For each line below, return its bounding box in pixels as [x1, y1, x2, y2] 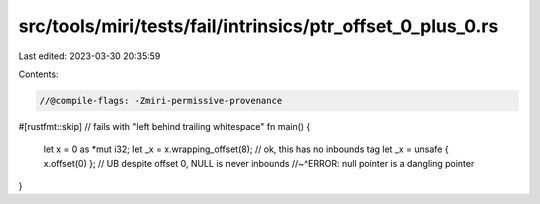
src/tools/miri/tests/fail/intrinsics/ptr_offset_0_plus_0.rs [18, 15, 499, 37]
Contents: [18, 68, 59, 80]
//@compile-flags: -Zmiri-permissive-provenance [39, 95, 283, 106]
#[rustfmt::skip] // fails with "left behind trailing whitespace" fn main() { [18, 120, 311, 132]
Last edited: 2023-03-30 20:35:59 [18, 50, 161, 62]
